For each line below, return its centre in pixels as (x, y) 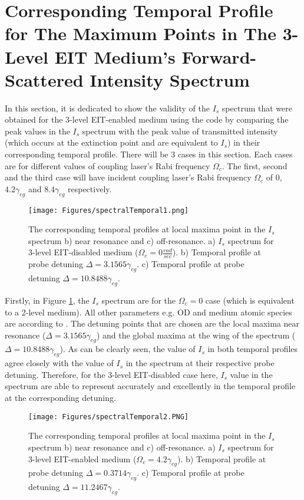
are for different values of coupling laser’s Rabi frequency (108, 165)
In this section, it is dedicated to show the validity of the (107, 108)
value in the (251, 374)
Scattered (44, 79)
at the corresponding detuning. (60, 398)
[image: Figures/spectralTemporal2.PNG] (109, 417)
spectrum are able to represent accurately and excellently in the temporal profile (150, 386)
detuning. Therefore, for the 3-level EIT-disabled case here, (111, 374)
